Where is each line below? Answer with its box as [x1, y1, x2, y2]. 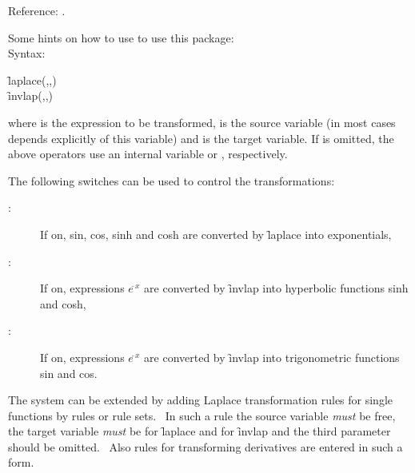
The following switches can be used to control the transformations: [8, 172, 335, 189]
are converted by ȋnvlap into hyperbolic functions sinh [144, 280, 409, 296]
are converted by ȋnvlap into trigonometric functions [144, 348, 400, 365]
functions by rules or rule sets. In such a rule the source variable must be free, [8, 407, 396, 423]
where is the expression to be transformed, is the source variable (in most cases [8, 113, 396, 130]
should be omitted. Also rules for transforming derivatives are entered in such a [8, 438, 403, 455]
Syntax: [8, 45, 46, 62]
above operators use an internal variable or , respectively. [8, 145, 288, 162]
